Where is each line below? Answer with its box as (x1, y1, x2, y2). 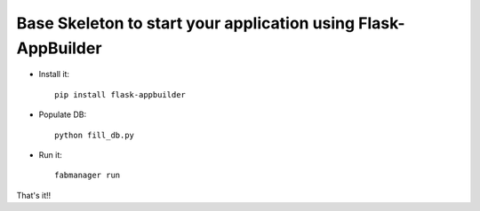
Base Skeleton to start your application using (16, 13, 356, 33)
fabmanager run (54, 170, 121, 181)
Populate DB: (38, 109, 87, 120)
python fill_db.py (54, 129, 135, 140)
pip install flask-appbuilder (54, 90, 187, 99)
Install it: (38, 69, 70, 80)
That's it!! (16, 190, 52, 200)
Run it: (38, 149, 62, 160)
